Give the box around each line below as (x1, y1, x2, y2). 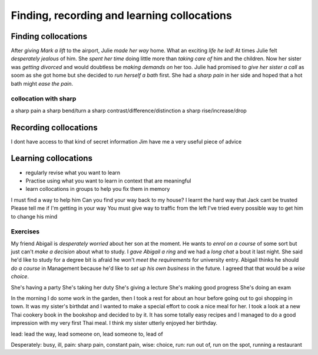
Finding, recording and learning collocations (11, 9, 232, 22)
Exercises (11, 227, 40, 236)
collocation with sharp (11, 95, 77, 103)
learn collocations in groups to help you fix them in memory (25, 185, 170, 193)
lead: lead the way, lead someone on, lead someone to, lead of (11, 330, 163, 337)
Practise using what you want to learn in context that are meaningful (25, 177, 191, 184)
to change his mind (11, 213, 58, 220)
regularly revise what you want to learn (25, 169, 121, 176)
